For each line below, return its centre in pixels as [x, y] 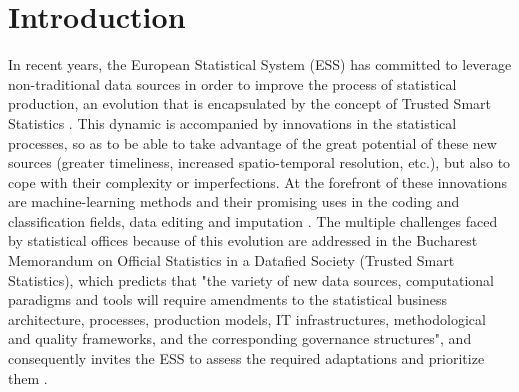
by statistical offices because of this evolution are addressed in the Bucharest [243, 240]
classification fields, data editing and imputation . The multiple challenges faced [253, 220]
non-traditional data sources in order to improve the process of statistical [232, 83]
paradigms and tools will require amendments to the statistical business [227, 299]
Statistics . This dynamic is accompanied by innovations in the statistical [232, 122]
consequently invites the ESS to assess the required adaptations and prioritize [246, 358]
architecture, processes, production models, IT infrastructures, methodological [247, 318]
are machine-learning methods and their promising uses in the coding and [234, 201]
